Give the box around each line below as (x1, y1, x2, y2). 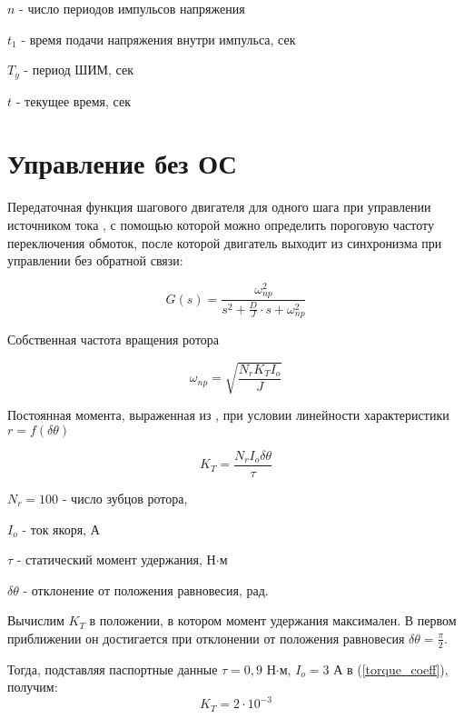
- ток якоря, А (22, 519, 100, 538)
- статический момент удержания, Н (16, 550, 216, 569)
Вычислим (7, 611, 64, 630)
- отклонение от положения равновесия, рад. (23, 580, 269, 599)
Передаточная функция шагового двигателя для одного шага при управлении (7, 197, 431, 216)
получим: (7, 677, 58, 696)
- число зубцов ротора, (62, 488, 188, 507)
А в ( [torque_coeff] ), (333, 659, 449, 678)
